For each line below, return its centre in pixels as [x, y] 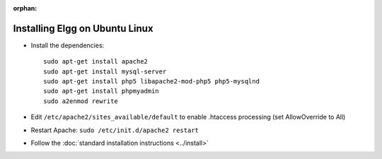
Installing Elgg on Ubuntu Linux [83, 28]
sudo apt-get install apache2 [96, 61]
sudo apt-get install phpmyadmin [101, 91]
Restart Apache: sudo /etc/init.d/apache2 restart [115, 130]
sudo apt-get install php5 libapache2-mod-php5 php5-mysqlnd [151, 82]
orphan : [25, 8]
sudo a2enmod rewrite [81, 101]
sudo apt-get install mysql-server [105, 71]
